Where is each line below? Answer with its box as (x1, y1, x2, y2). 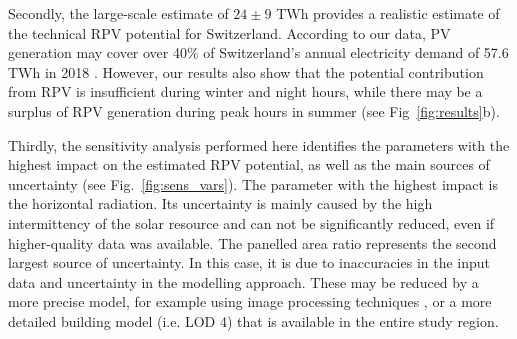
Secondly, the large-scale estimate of (8, 3, 229, 23)
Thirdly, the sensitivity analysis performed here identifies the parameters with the (8, 134, 510, 155)
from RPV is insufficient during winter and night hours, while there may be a (8, 81, 483, 102)
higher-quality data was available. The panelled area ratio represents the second (8, 232, 497, 253)
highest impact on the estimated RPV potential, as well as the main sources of (8, 154, 490, 175)
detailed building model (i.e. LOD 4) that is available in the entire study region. (8, 310, 499, 331)
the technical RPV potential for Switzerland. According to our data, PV (8, 22, 451, 43)
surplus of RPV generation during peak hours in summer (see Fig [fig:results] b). (8, 100, 500, 121)
